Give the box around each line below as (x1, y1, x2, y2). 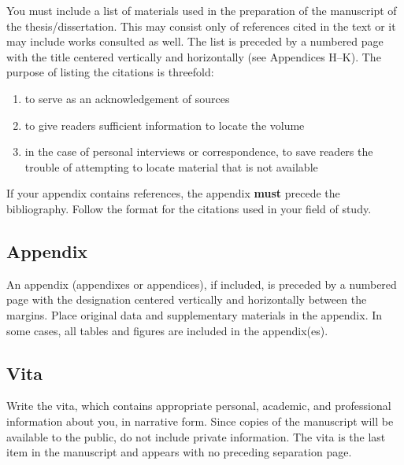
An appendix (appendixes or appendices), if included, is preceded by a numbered (6, 275, 397, 292)
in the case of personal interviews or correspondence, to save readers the (24, 143, 373, 160)
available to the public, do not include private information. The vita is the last (6, 428, 386, 445)
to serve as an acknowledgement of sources (24, 90, 230, 106)
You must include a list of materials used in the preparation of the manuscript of (6, 2, 397, 18)
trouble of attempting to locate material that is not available (24, 158, 318, 175)
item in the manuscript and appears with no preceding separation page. (6, 444, 352, 460)
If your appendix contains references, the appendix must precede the (6, 185, 340, 201)
